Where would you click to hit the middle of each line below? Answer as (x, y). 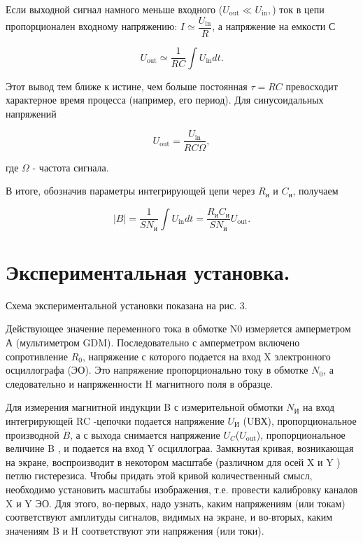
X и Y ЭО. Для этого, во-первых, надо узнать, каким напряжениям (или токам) (176, 503)
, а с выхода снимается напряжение (145, 434)
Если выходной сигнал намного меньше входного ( (114, 9)
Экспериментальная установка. (148, 271)
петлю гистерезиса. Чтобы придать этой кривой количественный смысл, (159, 475)
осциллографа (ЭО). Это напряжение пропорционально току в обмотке (157, 370)
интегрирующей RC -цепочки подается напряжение (115, 421)
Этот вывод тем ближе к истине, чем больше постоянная (127, 86)
